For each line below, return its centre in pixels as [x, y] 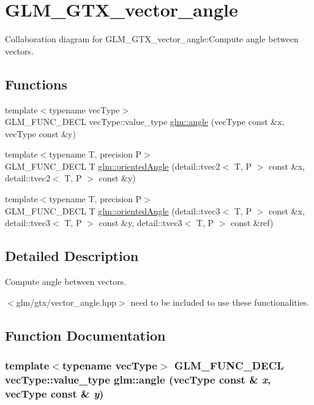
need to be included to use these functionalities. [220, 302]
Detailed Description [72, 256]
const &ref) [252, 223]
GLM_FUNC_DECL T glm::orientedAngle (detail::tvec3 [113, 210]
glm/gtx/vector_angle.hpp [66, 302]
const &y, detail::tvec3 [140, 223]
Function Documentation [85, 335]
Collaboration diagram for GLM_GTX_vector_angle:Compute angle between [152, 39]
